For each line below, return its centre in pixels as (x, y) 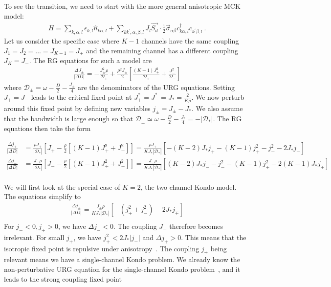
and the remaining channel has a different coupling (162, 50)
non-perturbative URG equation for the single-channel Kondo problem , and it (122, 269)
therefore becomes (196, 226)
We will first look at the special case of (62, 187)
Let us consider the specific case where (62, 41)
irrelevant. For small (34, 237)
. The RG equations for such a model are (90, 60)
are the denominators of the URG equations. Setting (156, 87)
